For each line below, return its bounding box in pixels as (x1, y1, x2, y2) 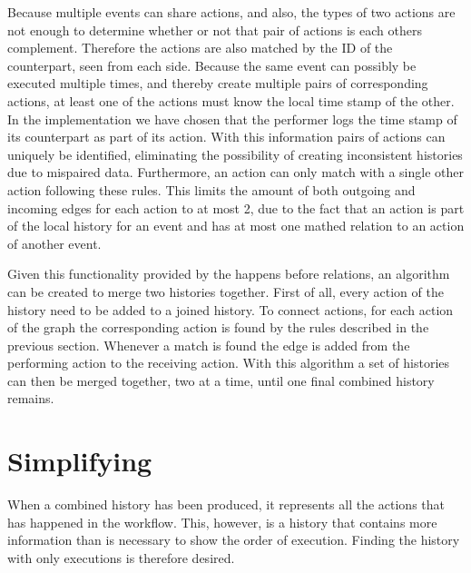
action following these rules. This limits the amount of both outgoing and (7, 180, 416, 199)
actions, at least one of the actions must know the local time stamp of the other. (7, 91, 455, 110)
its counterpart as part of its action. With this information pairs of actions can (7, 127, 446, 146)
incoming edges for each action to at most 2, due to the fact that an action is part (7, 198, 465, 217)
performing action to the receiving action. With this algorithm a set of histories (7, 353, 450, 372)
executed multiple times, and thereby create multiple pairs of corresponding (7, 74, 428, 93)
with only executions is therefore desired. (7, 548, 235, 567)
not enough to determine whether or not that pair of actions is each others (7, 20, 422, 39)
